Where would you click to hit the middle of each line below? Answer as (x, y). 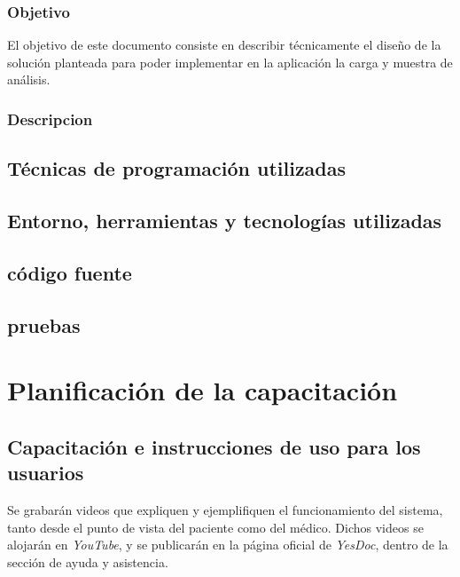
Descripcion (50, 119)
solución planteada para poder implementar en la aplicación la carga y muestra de (230, 62)
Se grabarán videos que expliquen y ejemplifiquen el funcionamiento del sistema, (225, 509)
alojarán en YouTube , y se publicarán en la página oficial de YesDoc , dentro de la (228, 545)
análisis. (29, 79)
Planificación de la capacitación (203, 390)
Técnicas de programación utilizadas (177, 168)
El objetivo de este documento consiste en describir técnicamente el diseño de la (224, 45)
